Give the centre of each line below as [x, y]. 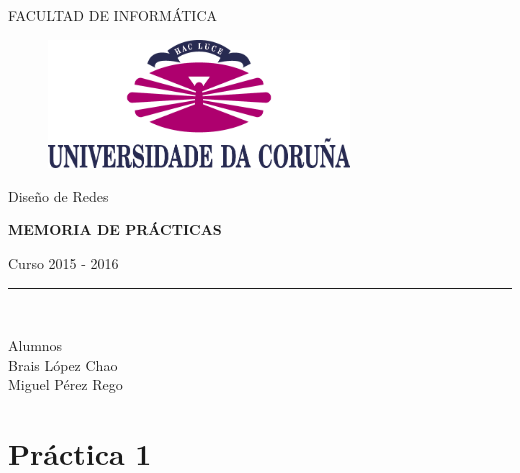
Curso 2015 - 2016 [63, 262]
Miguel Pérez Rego [65, 384]
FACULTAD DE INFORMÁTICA [113, 15]
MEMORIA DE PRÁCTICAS [115, 229]
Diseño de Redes [58, 195]
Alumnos [35, 345]
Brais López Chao [63, 364]
